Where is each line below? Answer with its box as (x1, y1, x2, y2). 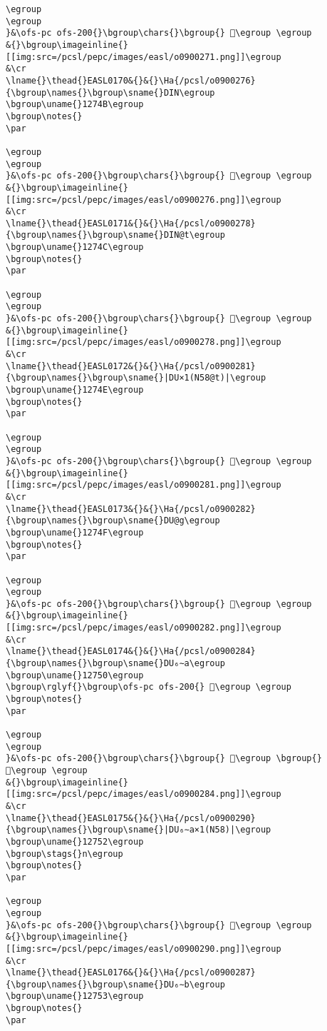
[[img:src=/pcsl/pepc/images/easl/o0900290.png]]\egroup (6, 943, 281, 954)
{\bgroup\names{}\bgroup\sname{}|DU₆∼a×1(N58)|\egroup (6, 825, 271, 835)
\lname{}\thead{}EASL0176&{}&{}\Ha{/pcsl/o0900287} (6, 967, 256, 978)
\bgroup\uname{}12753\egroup (6, 991, 144, 1002)
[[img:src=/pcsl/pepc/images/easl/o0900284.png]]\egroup (6, 789, 281, 800)
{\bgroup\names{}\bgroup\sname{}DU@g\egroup (6, 515, 220, 526)
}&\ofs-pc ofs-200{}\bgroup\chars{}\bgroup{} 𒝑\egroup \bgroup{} (6, 753, 322, 764)
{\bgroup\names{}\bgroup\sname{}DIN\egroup (6, 87, 215, 98)
